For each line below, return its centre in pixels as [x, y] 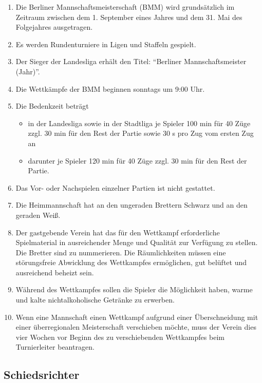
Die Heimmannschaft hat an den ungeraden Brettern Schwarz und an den [132, 205]
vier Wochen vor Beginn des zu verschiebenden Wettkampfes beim [120, 337]
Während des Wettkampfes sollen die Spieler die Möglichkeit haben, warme [134, 289]
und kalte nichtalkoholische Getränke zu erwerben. [95, 300]
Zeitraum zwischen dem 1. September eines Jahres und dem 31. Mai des [129, 17]
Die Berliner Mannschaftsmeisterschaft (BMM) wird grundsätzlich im [125, 7]
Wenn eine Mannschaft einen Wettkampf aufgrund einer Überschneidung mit [137, 317]
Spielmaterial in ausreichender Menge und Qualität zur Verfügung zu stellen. [137, 242]
